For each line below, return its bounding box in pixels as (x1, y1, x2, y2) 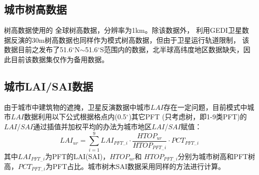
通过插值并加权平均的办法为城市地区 (33, 121, 152, 131)
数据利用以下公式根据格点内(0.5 (24, 111, 127, 122)
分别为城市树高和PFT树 (178, 151, 255, 161)
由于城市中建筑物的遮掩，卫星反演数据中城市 (4, 101, 150, 112)
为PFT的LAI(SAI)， (45, 151, 110, 161)
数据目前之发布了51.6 (4, 44, 72, 55)
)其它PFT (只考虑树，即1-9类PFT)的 (129, 111, 247, 122)
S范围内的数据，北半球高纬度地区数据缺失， (100, 44, 244, 55)
